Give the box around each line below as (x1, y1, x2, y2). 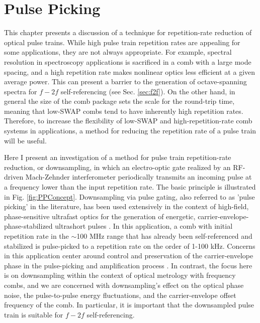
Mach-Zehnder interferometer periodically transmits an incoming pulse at (25, 172, 252, 182)
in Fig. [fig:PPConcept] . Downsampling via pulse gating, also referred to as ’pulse (4, 191, 255, 202)
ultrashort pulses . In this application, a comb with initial (55, 221, 233, 231)
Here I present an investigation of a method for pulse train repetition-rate (4, 152, 231, 163)
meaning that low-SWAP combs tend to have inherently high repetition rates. (4, 105, 243, 116)
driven (4, 172, 24, 182)
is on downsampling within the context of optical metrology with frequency (4, 270, 236, 280)
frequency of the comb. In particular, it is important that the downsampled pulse (4, 299, 254, 310)
